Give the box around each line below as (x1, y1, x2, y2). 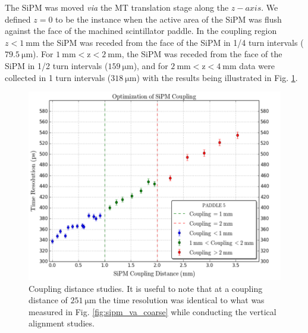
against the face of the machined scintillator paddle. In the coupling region (5, 24, 277, 37)
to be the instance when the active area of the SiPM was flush (55, 13, 282, 25)
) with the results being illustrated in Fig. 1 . (136, 71, 298, 83)
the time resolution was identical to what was (99, 294, 265, 306)
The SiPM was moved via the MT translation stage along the (5, 1, 229, 13)
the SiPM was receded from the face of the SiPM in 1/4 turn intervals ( (42, 36, 304, 48)
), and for (133, 59, 168, 71)
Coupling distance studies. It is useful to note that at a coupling (29, 282, 263, 294)
